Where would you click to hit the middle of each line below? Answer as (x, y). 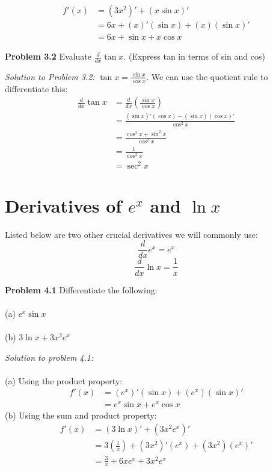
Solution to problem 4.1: (49, 357)
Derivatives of (63, 205)
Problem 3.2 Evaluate (48, 56)
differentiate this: (36, 88)
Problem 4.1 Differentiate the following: (81, 289)
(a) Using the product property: (64, 380)
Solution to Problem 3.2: (50, 76)
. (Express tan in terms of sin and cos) (194, 56)
